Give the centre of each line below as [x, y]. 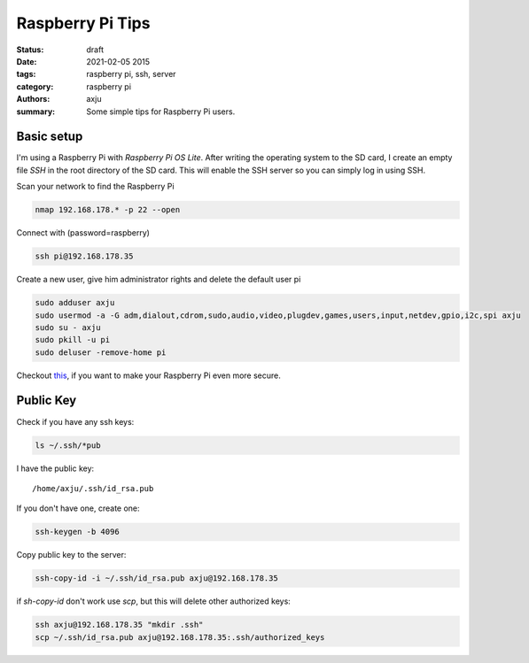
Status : [30, 50]
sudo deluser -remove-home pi [101, 352]
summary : [36, 112]
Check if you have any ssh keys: [75, 421]
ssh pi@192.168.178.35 [84, 256]
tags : [26, 74]
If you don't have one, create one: [78, 508]
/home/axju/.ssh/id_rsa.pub [93, 488]
